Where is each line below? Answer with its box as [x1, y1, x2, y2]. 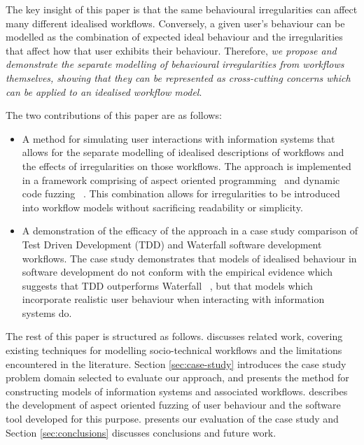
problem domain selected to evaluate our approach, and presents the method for [6, 370, 349, 385]
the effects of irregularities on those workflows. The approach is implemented [22, 158, 351, 173]
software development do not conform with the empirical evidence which [22, 264, 332, 279]
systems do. [22, 305, 72, 320]
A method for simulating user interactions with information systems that [22, 131, 335, 146]
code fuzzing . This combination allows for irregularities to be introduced [22, 186, 340, 201]
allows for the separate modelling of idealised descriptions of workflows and [22, 145, 344, 160]
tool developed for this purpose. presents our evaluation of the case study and [6, 411, 339, 426]
